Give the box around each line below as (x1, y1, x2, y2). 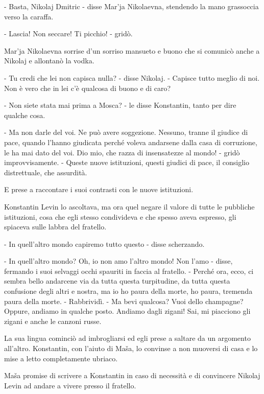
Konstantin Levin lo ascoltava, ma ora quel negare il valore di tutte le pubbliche (4, 201, 255, 212)
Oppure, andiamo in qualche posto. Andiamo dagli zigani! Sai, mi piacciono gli (4, 306, 251, 316)
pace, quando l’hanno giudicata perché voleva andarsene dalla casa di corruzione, (4, 136, 257, 147)
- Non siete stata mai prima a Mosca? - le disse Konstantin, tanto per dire (4, 100, 236, 110)
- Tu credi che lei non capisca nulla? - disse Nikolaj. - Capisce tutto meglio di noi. (4, 72, 260, 83)
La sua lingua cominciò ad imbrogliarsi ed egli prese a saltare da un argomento (4, 333, 251, 343)
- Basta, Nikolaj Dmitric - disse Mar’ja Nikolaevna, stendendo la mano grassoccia (4, 1, 259, 11)
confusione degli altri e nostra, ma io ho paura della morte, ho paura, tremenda (4, 286, 253, 296)
